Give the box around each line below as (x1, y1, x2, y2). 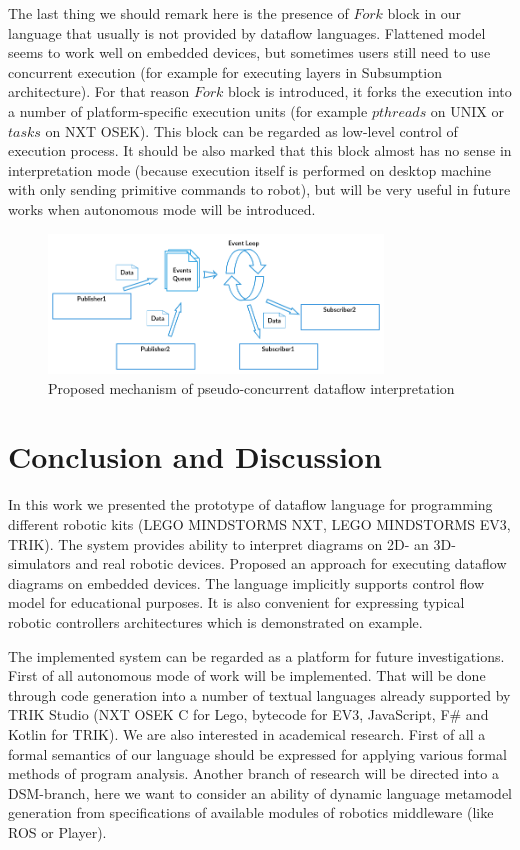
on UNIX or (430, 100, 505, 121)
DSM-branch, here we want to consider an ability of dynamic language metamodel (8, 782, 512, 803)
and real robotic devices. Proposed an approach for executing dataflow (75, 553, 507, 574)
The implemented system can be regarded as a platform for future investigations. (8, 645, 505, 666)
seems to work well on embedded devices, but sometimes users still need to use (8, 42, 491, 63)
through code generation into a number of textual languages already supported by (8, 684, 511, 705)
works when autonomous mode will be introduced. (8, 198, 316, 219)
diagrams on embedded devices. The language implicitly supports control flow (8, 572, 485, 593)
